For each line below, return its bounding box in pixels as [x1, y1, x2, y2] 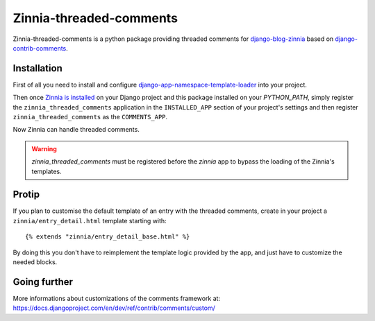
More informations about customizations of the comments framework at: [12, 294, 221, 302]
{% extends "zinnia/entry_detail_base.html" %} [25, 233, 190, 241]
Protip [12, 189, 40, 200]
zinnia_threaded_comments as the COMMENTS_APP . [12, 113, 168, 121]
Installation [12, 62, 62, 74]
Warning [31, 144, 57, 153]
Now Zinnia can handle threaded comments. [12, 125, 140, 134]
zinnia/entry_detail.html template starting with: [12, 216, 167, 225]
